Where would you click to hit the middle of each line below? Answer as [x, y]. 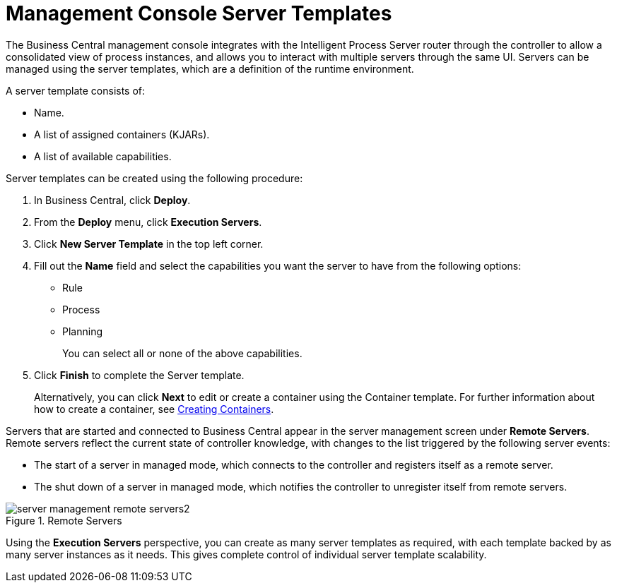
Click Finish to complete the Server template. [139, 375]
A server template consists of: [76, 90]
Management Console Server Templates [199, 13]
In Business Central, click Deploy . [112, 200]
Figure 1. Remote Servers [64, 520]
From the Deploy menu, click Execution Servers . [148, 222]
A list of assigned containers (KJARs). [122, 134]
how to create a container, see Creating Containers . [154, 409]
